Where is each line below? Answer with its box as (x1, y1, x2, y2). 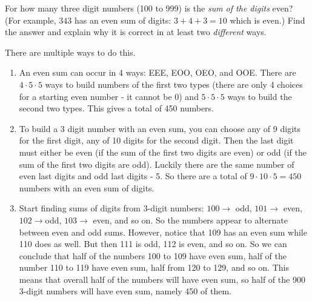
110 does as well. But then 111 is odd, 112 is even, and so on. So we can (19, 237, 287, 250)
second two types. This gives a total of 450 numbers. (19, 102, 214, 114)
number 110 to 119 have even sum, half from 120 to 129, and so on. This (19, 261, 289, 274)
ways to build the (227, 90, 292, 102)
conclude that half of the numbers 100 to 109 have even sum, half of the (19, 249, 287, 262)
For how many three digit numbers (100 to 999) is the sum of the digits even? (5, 2, 293, 14)
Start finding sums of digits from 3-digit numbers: (19, 202, 204, 214)
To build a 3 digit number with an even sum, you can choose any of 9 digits (19, 122, 301, 134)
